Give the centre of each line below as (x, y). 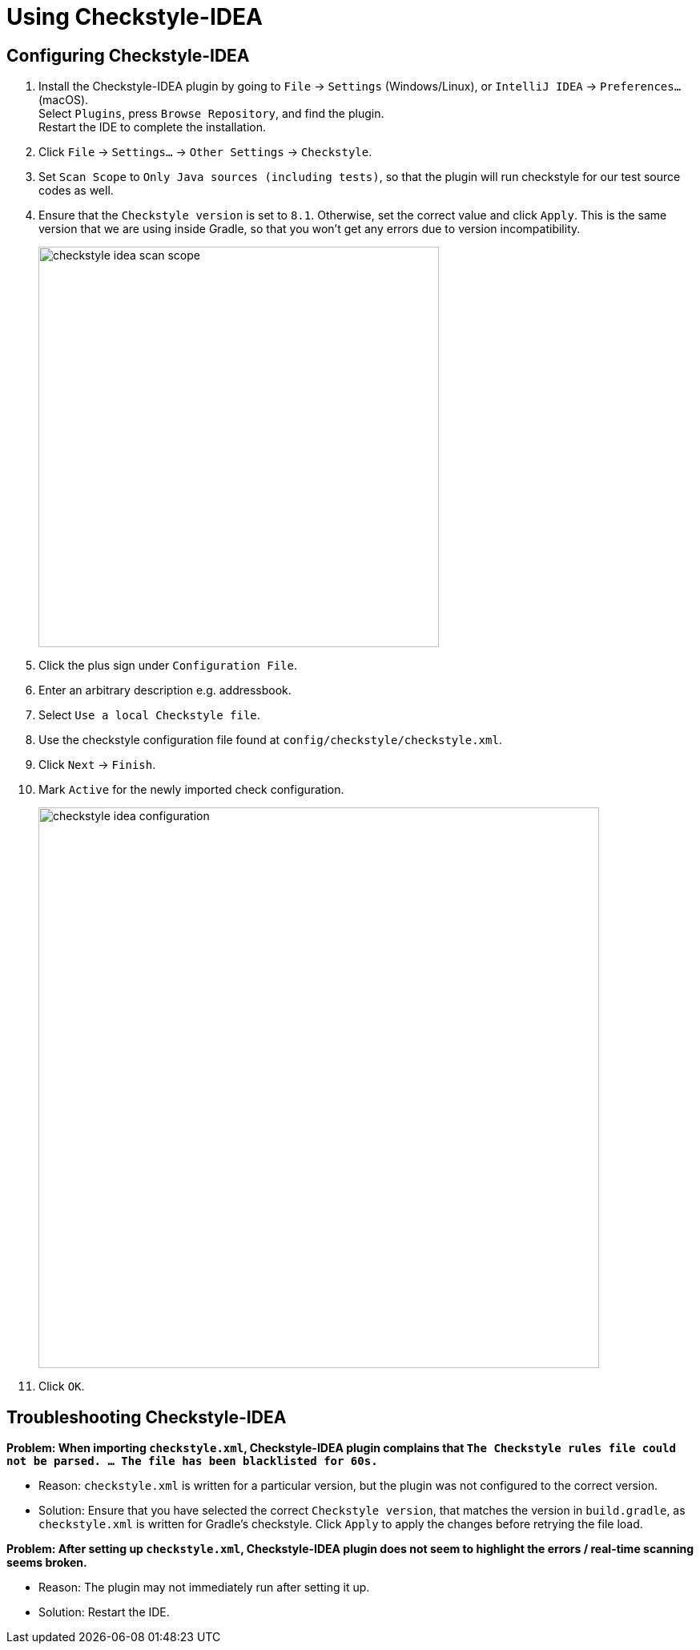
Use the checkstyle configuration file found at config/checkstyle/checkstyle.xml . (270, 740)
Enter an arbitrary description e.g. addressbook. (165, 690)
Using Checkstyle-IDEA (135, 17)
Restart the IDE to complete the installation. (152, 127)
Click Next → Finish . (97, 765)
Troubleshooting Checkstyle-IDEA (147, 1417)
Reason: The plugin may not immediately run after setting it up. (204, 1588)
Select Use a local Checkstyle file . (149, 715)
